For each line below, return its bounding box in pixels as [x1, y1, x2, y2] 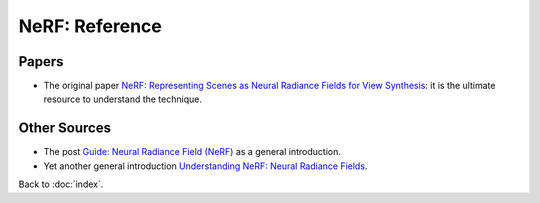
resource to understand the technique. [43, 93, 202, 105]
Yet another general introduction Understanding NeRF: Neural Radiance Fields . [43, 160, 368, 172]
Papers [18, 53, 64, 70]
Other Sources [18, 120, 112, 137]
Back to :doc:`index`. [18, 178, 104, 190]
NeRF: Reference [18, 15, 162, 37]
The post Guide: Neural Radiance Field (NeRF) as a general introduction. [43, 146, 342, 158]
